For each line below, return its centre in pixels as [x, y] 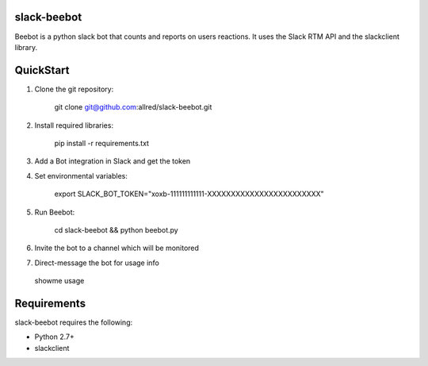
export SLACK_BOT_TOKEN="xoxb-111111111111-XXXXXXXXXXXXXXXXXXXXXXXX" [189, 194]
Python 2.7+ [55, 337]
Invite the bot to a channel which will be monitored [117, 248]
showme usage [59, 281]
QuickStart [42, 70]
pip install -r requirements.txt [102, 143]
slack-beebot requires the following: [74, 322]
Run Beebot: [55, 212]
